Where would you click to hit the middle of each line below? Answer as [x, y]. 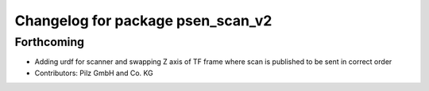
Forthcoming [50, 42]
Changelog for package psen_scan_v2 [143, 21]
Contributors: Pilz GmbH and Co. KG [94, 73]
